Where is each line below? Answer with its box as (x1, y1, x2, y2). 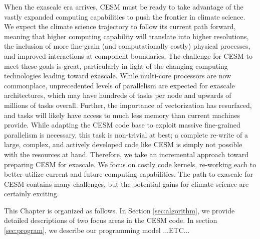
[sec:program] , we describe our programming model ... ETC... (4, 225, 190, 235)
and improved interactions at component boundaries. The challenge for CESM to (4, 50, 252, 61)
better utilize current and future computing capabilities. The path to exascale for (4, 169, 253, 179)
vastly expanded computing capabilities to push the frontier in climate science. (4, 11, 245, 22)
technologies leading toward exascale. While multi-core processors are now (4, 70, 231, 81)
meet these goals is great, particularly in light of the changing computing (4, 60, 228, 71)
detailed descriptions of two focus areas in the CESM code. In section (4, 215, 217, 225)
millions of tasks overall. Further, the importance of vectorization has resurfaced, (4, 99, 252, 110)
